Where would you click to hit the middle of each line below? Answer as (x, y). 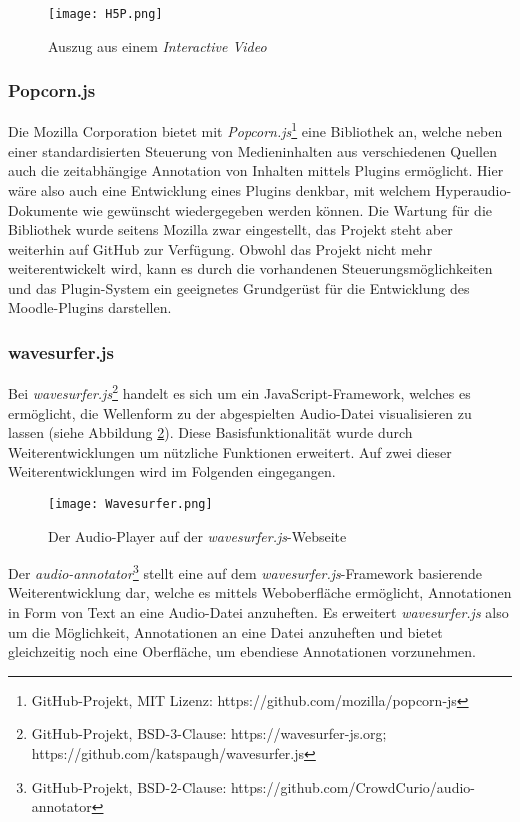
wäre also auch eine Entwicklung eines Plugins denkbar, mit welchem (219, 189)
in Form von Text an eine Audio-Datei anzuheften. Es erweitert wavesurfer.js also (258, 612)
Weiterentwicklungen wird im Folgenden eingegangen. (172, 471)
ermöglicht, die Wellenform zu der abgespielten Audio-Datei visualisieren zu (240, 412)
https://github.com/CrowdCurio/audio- (352, 786)
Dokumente (43, 209)
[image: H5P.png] (105, 14)
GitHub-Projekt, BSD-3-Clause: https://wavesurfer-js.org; (209, 733)
